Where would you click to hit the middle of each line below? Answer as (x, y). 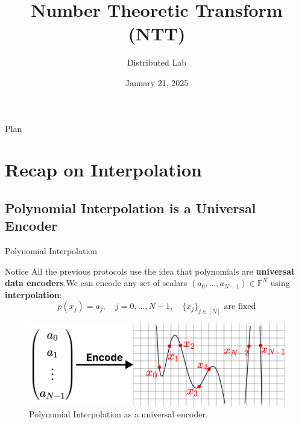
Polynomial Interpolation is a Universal (131, 207)
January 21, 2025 (157, 82)
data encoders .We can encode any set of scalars (96, 283)
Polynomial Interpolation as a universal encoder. (118, 414)
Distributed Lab (157, 62)
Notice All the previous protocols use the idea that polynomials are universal (149, 271)
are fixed (240, 307)
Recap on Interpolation (103, 170)
